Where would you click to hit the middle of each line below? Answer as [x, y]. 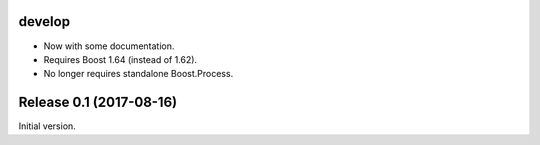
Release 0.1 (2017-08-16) [98, 102]
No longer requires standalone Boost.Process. [138, 74]
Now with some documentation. [109, 46]
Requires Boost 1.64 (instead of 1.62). [120, 59]
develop [44, 21]
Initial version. [47, 126]
